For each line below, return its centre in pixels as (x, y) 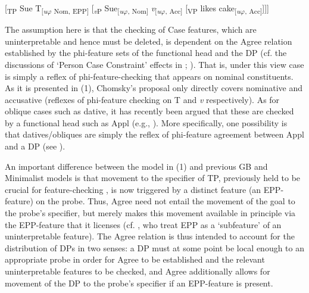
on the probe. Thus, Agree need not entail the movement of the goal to (166, 201)
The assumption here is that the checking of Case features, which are (131, 29)
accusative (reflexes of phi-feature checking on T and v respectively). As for (142, 99)
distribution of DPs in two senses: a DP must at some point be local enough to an (155, 247)
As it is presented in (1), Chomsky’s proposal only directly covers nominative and (154, 88)
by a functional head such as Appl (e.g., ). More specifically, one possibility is (146, 122)
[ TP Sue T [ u (26, 9)
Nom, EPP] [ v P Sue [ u (88, 9)
